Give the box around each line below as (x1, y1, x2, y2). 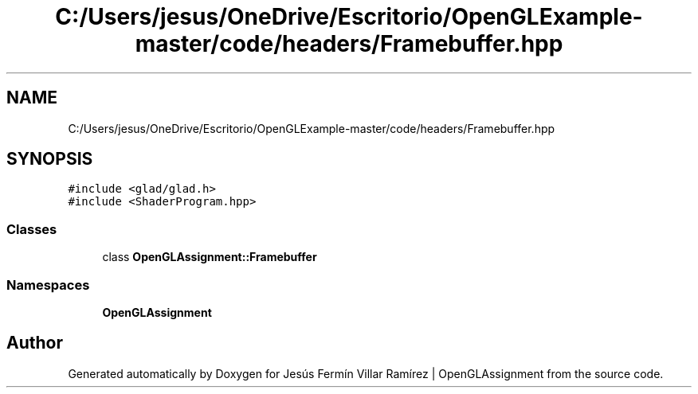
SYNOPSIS (6, 149, 93, 170)
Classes (6, 220, 57, 237)
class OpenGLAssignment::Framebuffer (102, 250, 317, 264)
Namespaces (6, 276, 90, 293)
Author (6, 333, 63, 353)
